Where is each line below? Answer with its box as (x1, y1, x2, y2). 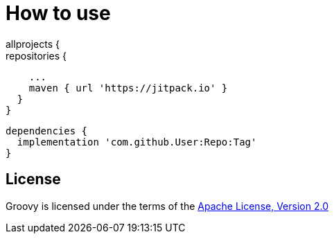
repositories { (6, 49, 67, 62)
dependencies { (6, 125, 88, 136)
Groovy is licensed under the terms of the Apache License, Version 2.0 (6, 200, 328, 212)
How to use (6, 1, 111, 25)
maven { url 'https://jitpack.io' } (28, 82, 228, 94)
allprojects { (6, 37, 60, 50)
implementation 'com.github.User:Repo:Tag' (17, 136, 257, 148)
